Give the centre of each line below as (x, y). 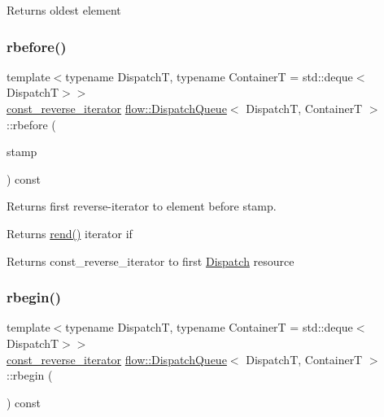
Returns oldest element (64, 10)
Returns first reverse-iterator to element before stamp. (142, 206)
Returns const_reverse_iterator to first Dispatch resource (151, 261)
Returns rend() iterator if (70, 233)
